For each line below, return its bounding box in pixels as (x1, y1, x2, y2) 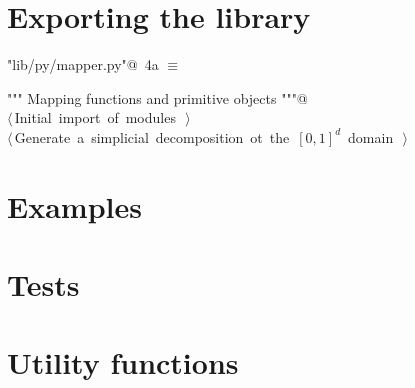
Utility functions (7, 342, 239, 383)
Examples (7, 185, 142, 226)
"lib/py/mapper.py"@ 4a (7, 54, 159, 75)
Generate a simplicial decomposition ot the (14, 126, 290, 147)
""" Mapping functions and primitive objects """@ (7, 87, 308, 108)
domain (348, 126, 394, 147)
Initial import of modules (14, 107, 176, 128)
